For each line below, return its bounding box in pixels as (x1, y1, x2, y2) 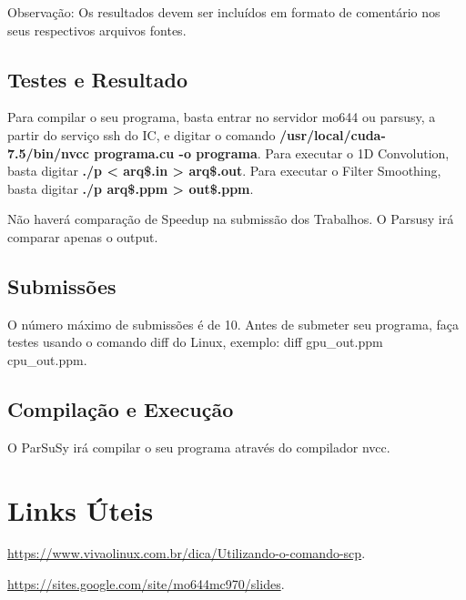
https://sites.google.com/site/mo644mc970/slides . (7, 575, 285, 594)
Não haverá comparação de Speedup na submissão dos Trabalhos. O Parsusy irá (7, 209, 454, 229)
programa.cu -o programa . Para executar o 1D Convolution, (94, 143, 450, 162)
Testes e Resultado (7, 65, 187, 93)
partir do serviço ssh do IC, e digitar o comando (7, 125, 276, 144)
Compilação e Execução (7, 394, 234, 422)
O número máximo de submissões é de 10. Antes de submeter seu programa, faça (7, 314, 460, 333)
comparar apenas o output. (7, 227, 158, 246)
